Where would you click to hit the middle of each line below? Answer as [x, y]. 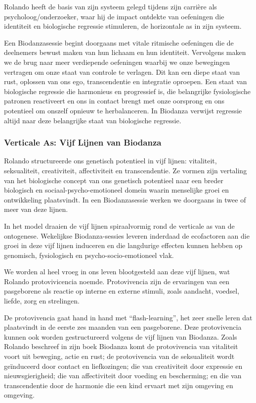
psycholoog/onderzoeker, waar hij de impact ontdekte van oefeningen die [114, 16]
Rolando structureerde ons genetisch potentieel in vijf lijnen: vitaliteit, [110, 161]
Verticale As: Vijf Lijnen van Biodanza [83, 142]
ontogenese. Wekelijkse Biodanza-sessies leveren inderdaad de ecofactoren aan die [127, 235]
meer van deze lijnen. [36, 209]
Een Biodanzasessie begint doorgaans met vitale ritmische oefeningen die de [119, 42]
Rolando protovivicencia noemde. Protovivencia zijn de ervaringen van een [117, 281]
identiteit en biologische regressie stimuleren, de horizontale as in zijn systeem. [123, 26]
